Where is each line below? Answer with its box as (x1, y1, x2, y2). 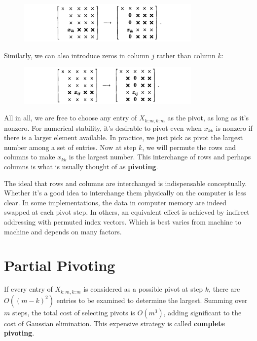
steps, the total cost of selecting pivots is (12, 307, 135, 317)
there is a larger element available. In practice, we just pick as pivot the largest (4, 132, 243, 143)
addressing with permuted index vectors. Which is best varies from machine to (4, 216, 241, 227)
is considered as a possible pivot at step (83, 284, 203, 294)
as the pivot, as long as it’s (167, 113, 249, 123)
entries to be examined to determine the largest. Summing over (56, 295, 248, 305)
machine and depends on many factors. (4, 226, 122, 236)
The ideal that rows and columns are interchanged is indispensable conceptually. (4, 178, 247, 188)
